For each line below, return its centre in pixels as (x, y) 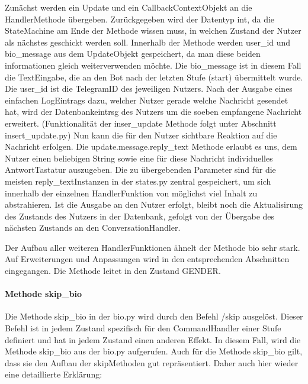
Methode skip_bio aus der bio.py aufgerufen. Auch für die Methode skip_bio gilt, (154, 351)
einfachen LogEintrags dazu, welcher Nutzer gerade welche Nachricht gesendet (147, 100)
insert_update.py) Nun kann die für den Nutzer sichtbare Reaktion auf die (141, 135)
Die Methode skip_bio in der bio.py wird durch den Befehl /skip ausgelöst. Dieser (154, 316)
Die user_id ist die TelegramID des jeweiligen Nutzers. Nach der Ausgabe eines (149, 88)
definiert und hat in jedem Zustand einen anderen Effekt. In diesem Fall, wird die (153, 339)
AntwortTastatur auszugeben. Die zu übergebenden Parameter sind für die (140, 170)
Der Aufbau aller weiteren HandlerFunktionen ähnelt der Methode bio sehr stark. (153, 247)
